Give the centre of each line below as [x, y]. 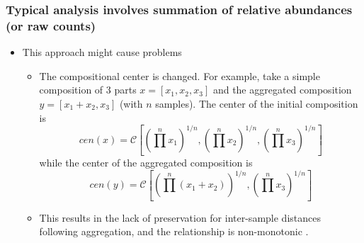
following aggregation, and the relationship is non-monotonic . [174, 231]
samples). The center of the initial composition [257, 103]
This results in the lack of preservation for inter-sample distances [180, 217]
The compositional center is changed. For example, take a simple [180, 75]
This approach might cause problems [102, 52]
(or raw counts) [51, 25]
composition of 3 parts [88, 90]
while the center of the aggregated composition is [146, 163]
